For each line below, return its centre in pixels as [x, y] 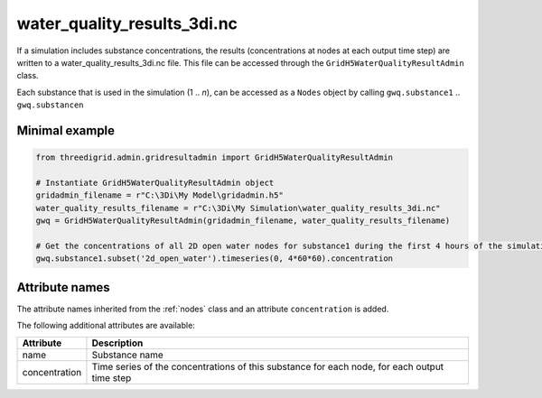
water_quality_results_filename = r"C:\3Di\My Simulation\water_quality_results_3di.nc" [238, 208]
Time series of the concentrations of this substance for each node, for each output [268, 366]
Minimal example [66, 130]
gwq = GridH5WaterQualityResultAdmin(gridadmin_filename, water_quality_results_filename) [243, 221]
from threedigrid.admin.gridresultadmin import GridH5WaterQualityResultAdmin [214, 157]
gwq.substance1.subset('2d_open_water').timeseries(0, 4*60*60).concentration [214, 259]
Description [117, 343]
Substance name [128, 355]
